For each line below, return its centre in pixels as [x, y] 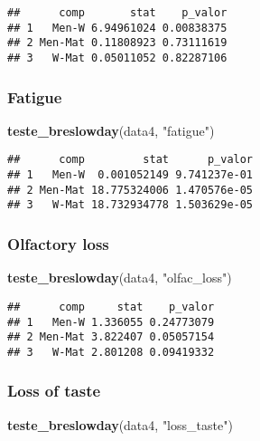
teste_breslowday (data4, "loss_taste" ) [120, 424]
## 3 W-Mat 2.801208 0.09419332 [111, 352]
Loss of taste [54, 391]
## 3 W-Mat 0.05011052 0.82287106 [117, 58]
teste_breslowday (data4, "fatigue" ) [111, 130]
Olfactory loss [58, 243]
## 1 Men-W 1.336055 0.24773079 [111, 322]
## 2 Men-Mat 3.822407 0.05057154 [111, 337]
